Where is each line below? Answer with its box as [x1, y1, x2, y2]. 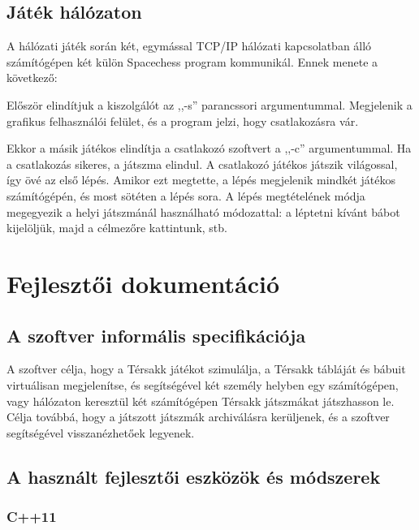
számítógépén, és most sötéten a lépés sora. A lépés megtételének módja [6, 187, 365, 204]
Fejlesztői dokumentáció [6, 266, 280, 299]
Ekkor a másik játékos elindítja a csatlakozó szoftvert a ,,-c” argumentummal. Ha [6, 140, 412, 157]
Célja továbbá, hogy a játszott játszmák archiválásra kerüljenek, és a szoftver [6, 408, 390, 425]
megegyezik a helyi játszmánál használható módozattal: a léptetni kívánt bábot [6, 203, 400, 220]
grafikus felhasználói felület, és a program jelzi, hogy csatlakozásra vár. [6, 112, 359, 129]
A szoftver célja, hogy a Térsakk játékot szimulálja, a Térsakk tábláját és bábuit [6, 360, 406, 377]
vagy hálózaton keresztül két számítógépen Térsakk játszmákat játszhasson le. [6, 392, 395, 409]
